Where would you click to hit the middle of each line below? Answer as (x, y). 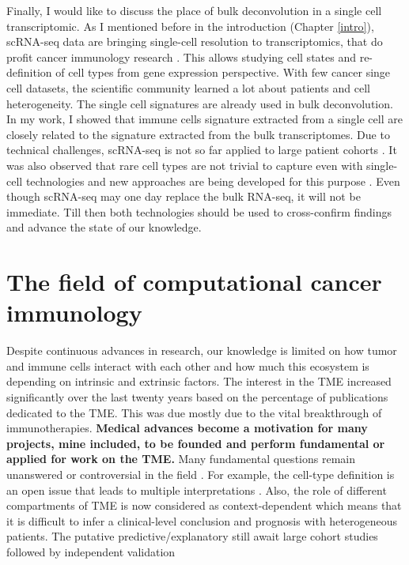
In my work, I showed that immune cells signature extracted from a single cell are (204, 119)
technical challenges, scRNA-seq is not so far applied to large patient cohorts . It (202, 150)
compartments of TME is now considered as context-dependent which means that (204, 505)
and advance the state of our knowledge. (104, 227)
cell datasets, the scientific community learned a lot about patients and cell (188, 87)
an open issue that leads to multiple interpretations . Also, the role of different (197, 490)
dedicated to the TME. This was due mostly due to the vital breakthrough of (194, 412)
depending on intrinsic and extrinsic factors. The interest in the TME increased (199, 381)
